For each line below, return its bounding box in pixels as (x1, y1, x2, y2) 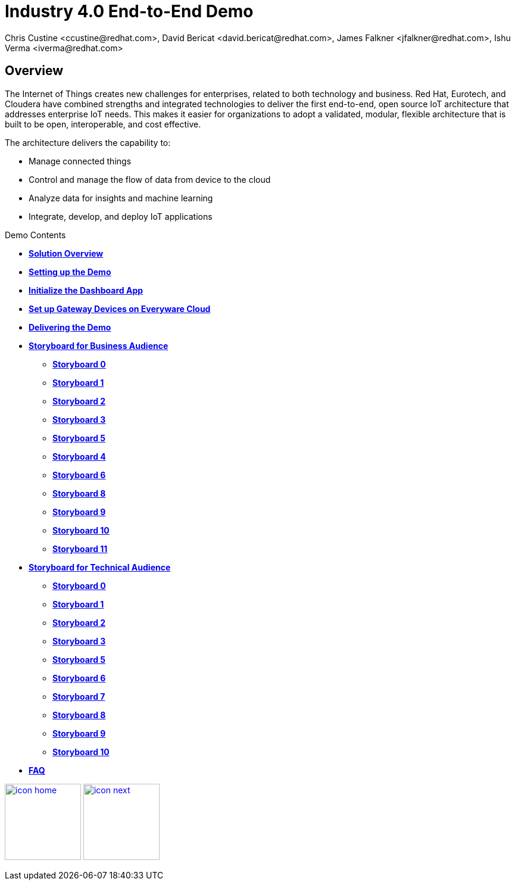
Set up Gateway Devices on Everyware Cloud (29, 303, 211, 314)
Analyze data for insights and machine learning (29, 192, 213, 203)
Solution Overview (29, 248, 104, 258)
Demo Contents (5, 229, 66, 240)
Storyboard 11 (52, 543, 108, 554)
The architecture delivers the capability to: (5, 137, 171, 148)
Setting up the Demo (29, 266, 111, 277)
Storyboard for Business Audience (29, 340, 168, 351)
